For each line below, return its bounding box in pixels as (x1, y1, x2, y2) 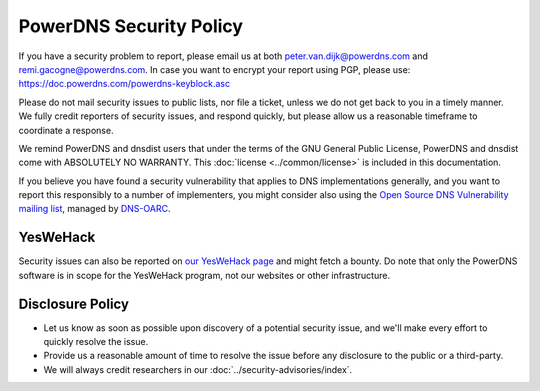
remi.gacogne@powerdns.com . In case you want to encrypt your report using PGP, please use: (18, 63, 411, 75)
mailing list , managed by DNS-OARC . (18, 203, 171, 215)
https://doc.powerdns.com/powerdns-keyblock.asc (18, 78, 230, 90)
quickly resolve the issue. (43, 336, 149, 348)
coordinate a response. (18, 124, 114, 136)
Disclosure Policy (18, 295, 130, 312)
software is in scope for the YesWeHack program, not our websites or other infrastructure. (18, 269, 390, 281)
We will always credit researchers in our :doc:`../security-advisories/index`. (43, 363, 353, 375)
